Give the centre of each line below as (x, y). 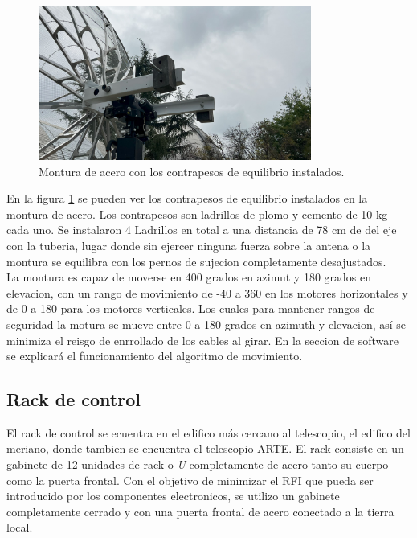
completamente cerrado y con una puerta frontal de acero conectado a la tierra (200, 511)
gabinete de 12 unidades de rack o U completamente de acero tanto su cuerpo (198, 464)
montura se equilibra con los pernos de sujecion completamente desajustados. (196, 261)
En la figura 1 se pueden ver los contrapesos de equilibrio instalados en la (187, 198)
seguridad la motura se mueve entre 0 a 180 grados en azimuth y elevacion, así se (206, 324)
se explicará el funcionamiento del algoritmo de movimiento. (155, 356)
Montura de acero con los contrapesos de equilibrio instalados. (192, 171)
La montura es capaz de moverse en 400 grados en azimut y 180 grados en (189, 277)
